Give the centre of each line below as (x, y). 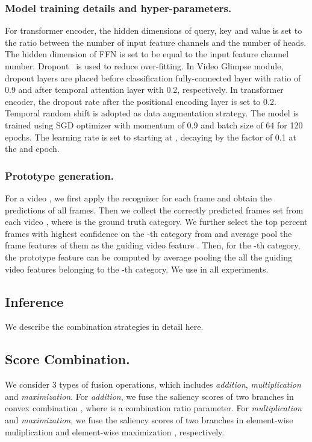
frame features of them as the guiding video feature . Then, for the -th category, (153, 245)
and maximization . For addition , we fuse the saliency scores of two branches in (149, 396)
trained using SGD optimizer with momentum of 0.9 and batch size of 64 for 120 (154, 125)
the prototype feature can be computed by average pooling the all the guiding (148, 257)
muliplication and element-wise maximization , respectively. (115, 431)
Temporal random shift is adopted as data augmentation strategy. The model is (152, 113)
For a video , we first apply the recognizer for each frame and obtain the (139, 197)
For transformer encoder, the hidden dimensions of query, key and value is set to (154, 30)
